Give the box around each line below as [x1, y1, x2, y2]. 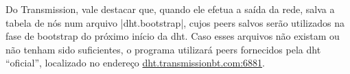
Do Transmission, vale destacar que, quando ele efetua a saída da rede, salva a [5, 2, 335, 16]
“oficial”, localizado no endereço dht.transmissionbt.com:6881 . [5, 56, 265, 70]
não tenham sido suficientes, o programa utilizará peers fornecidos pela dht [5, 42, 321, 56]
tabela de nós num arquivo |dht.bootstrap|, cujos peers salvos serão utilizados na [5, 15, 345, 29]
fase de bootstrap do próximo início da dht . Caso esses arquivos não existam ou [5, 29, 340, 43]
